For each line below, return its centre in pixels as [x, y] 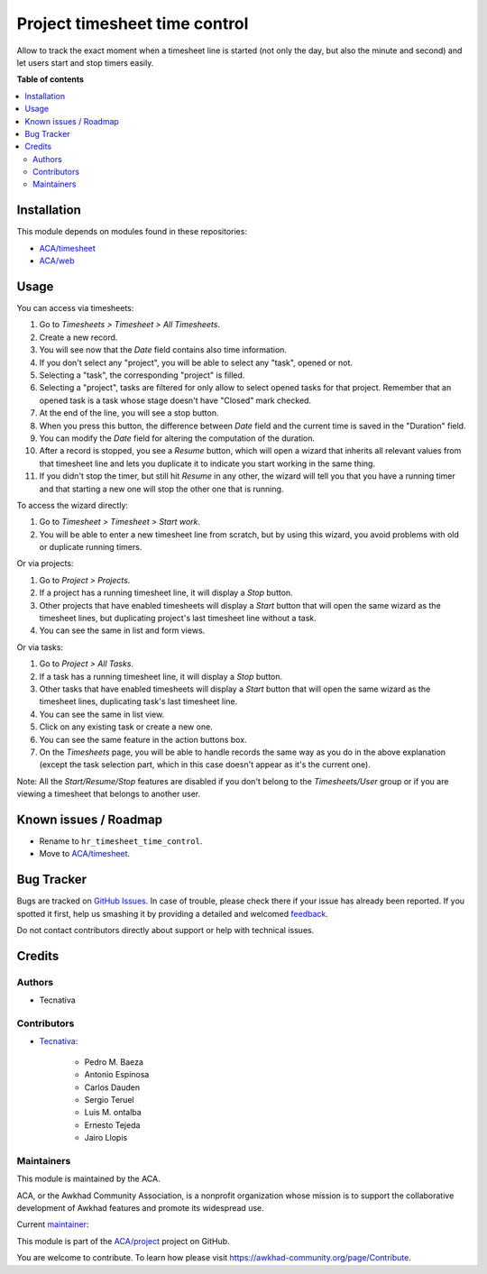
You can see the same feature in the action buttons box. [143, 739]
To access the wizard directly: [73, 505]
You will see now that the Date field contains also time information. [163, 350]
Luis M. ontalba [113, 1113]
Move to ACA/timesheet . [85, 854]
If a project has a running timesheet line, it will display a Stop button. [166, 593]
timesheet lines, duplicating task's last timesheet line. [138, 701]
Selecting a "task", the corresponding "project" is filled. [142, 375]
